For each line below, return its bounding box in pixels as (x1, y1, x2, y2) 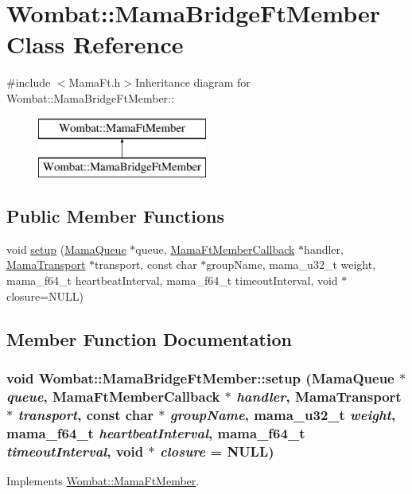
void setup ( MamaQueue (6, 240, 126, 257)
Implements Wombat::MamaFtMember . (6, 472, 200, 488)
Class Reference (6, 28, 184, 60)
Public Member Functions (6, 204, 224, 228)
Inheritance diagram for (134, 74, 251, 91)
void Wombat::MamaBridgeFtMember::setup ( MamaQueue (6, 368, 395, 387)
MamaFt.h (68, 74, 121, 91)
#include (6, 74, 51, 91)
